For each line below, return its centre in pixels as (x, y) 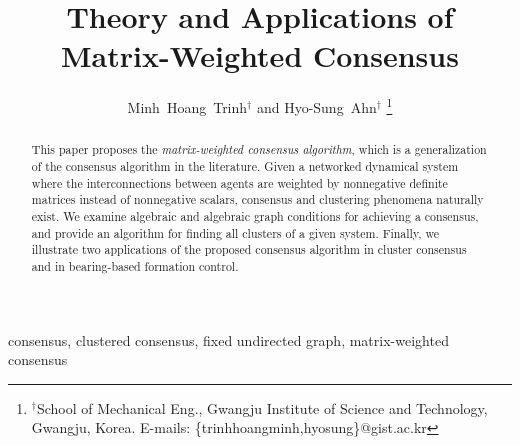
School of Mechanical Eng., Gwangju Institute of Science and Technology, (262, 407)
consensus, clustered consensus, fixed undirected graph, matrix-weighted (228, 339)
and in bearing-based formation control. (135, 265)
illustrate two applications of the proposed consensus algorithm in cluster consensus (249, 249)
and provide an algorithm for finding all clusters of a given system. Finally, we (235, 232)
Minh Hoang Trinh (187, 106)
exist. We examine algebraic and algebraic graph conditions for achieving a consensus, (255, 215)
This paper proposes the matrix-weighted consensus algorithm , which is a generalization (259, 149)
